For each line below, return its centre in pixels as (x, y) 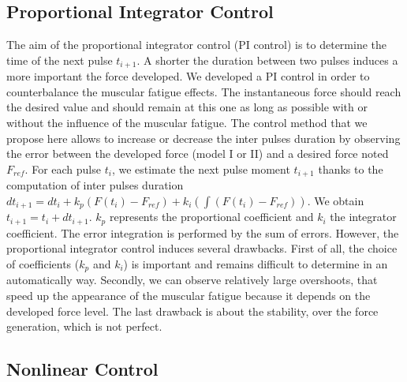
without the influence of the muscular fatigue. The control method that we (187, 123)
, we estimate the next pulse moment (201, 169)
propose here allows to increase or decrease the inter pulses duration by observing (203, 138)
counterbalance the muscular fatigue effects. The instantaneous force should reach (204, 91)
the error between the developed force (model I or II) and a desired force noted (198, 154)
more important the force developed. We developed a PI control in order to (188, 76)
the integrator (363, 217)
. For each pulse (63, 169)
